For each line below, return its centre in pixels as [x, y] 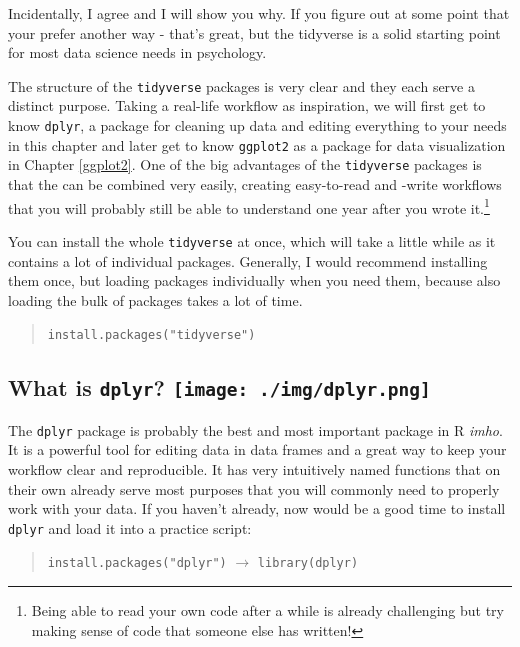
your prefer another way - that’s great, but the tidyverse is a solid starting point [254, 32]
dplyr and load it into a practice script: [130, 527]
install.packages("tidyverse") [151, 335]
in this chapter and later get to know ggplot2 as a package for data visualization [257, 144]
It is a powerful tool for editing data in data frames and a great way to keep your [257, 449]
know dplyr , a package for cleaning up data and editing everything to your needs [257, 125]
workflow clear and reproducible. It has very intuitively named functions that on [254, 468]
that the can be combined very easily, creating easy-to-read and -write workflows [255, 184]
